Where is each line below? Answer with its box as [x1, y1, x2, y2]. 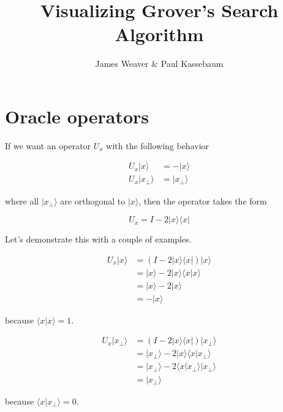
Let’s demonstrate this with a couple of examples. [5, 233, 192, 246]
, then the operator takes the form [138, 194, 267, 207]
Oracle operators [5, 103, 149, 128]
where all [5, 194, 39, 207]
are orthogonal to [60, 194, 126, 207]
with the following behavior [106, 139, 209, 152]
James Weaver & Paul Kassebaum [95, 57, 224, 70]
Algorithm [115, 21, 204, 47]
